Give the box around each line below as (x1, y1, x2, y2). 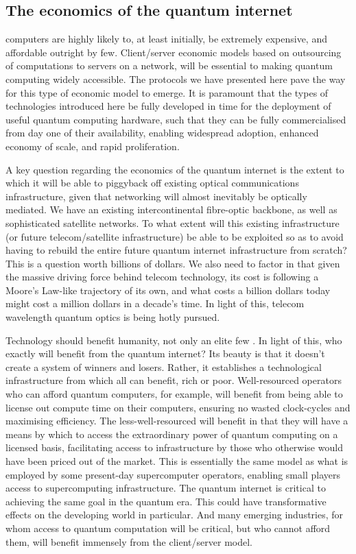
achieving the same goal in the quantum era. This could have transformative (5, 494, 327, 508)
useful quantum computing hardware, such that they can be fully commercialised (5, 112, 346, 126)
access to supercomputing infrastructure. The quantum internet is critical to (5, 481, 326, 495)
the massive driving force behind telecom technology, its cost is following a (5, 269, 319, 284)
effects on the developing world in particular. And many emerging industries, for (5, 507, 344, 522)
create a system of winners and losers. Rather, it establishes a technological (5, 359, 322, 374)
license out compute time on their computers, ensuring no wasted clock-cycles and (5, 400, 351, 414)
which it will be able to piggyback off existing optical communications (5, 176, 299, 190)
